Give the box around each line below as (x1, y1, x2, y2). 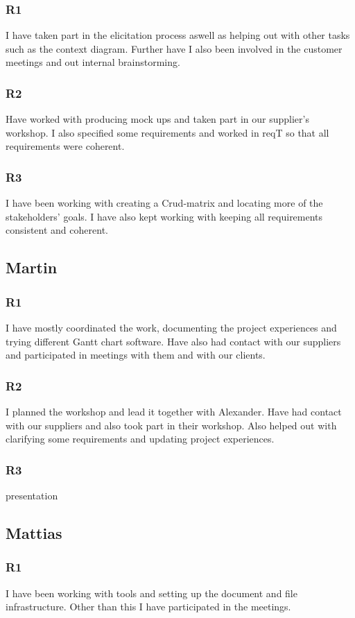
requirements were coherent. (6, 139, 125, 153)
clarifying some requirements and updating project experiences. (6, 431, 275, 446)
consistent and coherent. (6, 223, 108, 237)
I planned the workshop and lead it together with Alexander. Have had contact (6, 404, 342, 418)
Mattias (6, 522, 62, 543)
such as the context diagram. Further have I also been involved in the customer (6, 41, 343, 55)
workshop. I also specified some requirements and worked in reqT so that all (6, 125, 329, 139)
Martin (6, 257, 58, 278)
